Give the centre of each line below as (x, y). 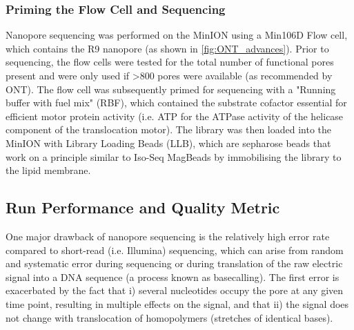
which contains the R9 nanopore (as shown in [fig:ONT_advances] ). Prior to (167, 48)
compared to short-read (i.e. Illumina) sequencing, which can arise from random (175, 250)
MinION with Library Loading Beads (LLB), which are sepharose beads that (168, 143)
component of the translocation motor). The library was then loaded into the (169, 129)
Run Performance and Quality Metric (143, 207)
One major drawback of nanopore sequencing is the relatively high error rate (168, 236)
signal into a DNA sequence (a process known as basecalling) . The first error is (173, 276)
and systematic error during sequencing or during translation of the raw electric (174, 263)
